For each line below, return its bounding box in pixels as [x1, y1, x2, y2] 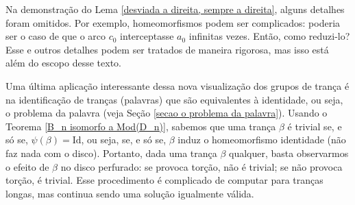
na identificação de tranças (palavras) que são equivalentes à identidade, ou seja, [5, 92, 343, 106]
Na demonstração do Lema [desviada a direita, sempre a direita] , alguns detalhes [5, 2, 345, 16]
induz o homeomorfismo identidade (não [177, 132, 346, 147]
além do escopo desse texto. [5, 56, 121, 70]
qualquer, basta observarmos [229, 145, 349, 160]
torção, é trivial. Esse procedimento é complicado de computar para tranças [5, 173, 323, 187]
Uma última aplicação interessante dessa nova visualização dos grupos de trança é [5, 78, 350, 93]
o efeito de [5, 159, 49, 173]
